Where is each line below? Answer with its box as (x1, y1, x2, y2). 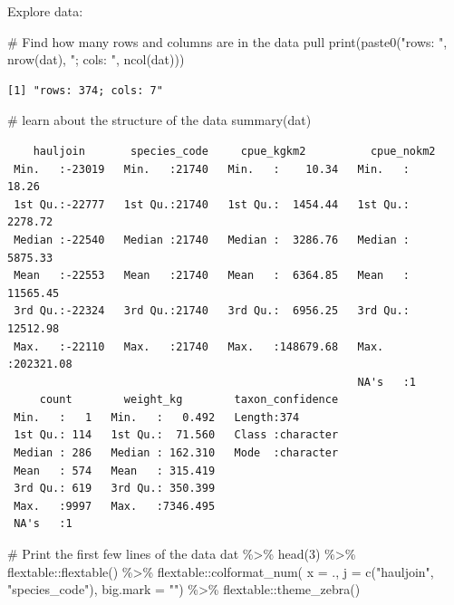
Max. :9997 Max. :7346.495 (14, 499, 216, 513)
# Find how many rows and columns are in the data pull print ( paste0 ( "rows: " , (7, 32, 448, 51)
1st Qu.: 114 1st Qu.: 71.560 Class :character (14, 428, 339, 442)
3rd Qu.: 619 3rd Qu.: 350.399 (14, 482, 216, 495)
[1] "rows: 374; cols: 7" (7, 83, 163, 97)
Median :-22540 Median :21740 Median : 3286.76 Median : (14, 233, 410, 246)
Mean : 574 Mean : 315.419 (14, 464, 216, 477)
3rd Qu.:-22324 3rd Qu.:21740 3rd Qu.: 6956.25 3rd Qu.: (14, 304, 410, 318)
